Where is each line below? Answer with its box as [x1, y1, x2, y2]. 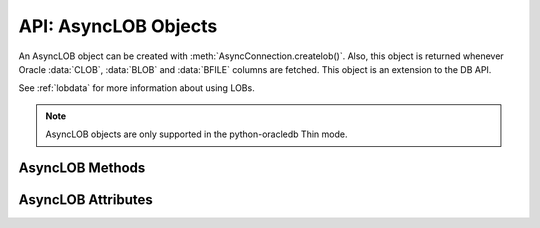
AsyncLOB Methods [18, 159, 146, 176]
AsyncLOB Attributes [18, 191, 154, 208]
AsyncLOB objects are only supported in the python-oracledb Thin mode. [45, 128, 348, 140]
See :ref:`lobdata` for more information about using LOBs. [18, 82, 255, 94]
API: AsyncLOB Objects [18, 15, 218, 37]
